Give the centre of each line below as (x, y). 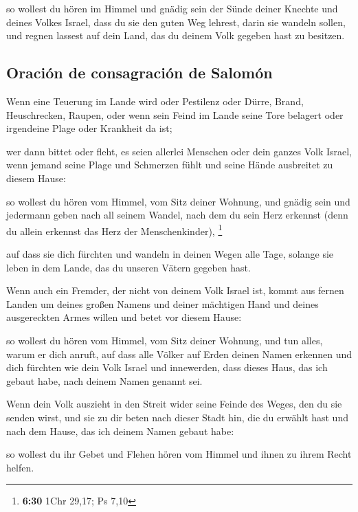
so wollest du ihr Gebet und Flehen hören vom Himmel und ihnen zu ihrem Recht (179, 454)
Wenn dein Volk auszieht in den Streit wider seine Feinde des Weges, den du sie (174, 404)
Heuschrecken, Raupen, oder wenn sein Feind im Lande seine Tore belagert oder (175, 114)
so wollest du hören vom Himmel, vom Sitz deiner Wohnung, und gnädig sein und (178, 201)
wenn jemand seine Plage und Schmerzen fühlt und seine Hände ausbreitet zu (170, 165)
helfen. (20, 467)
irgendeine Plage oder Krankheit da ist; (89, 128)
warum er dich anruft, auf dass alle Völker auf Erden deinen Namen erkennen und (179, 354)
